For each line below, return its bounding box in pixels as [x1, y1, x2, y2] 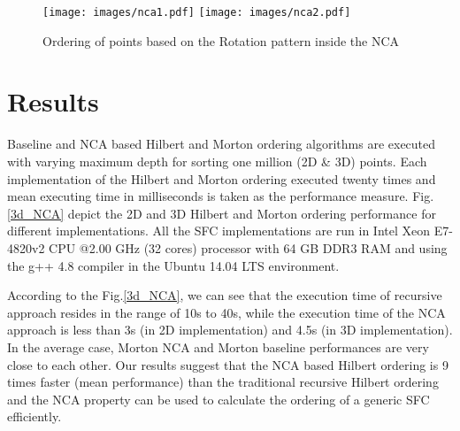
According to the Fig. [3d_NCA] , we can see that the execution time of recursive [7, 286, 442, 304]
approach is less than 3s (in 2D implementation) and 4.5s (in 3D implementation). [7, 320, 453, 339]
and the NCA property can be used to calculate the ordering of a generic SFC [7, 389, 430, 408]
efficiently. [7, 407, 62, 426]
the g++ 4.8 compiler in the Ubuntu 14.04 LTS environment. [7, 256, 340, 274]
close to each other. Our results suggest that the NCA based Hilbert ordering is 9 [7, 355, 448, 373]
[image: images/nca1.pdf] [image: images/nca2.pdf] [42, 6, 351, 19]
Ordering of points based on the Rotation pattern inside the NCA [42, 31, 400, 50]
